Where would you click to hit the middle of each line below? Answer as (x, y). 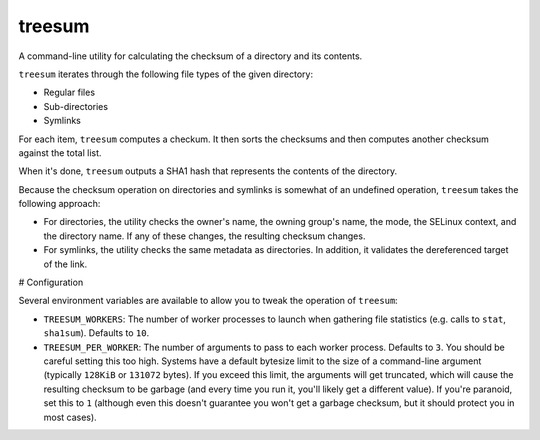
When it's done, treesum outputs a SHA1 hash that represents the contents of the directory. (208, 171)
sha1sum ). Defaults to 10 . (96, 333)
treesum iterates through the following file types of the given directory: (166, 74)
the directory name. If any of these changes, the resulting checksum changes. (204, 236)
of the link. (65, 264)
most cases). (70, 417)
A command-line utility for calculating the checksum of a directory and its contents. (190, 56)
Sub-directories (76, 106)
